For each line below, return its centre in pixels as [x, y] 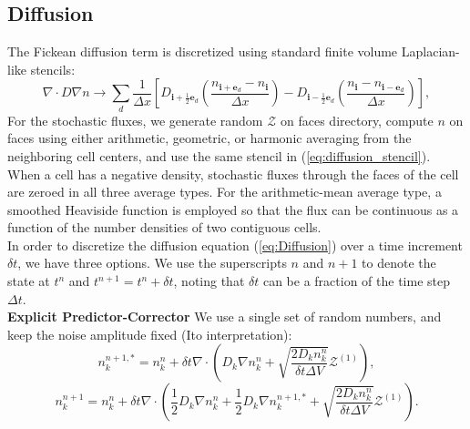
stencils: [53, 69]
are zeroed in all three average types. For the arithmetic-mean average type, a [225, 192]
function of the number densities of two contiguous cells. [164, 227]
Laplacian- [430, 51]
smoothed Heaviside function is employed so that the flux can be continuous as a [233, 209]
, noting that [209, 281]
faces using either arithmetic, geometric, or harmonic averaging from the [209, 138]
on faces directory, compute [357, 120]
